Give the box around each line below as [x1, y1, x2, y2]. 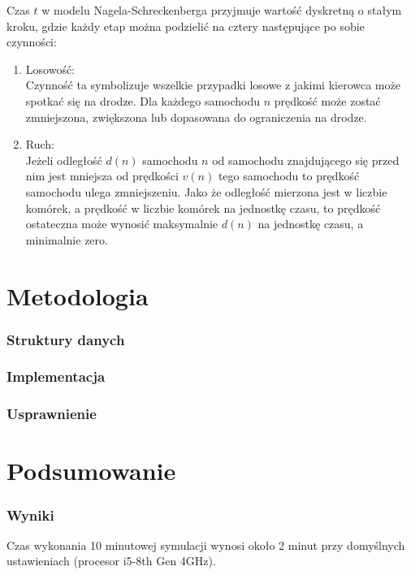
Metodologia [6, 279, 149, 312]
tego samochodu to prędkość [218, 167, 360, 184]
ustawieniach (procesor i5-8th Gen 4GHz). [6, 552, 216, 569]
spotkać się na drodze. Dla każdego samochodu [25, 92, 261, 109]
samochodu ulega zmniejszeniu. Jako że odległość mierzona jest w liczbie [25, 183, 387, 200]
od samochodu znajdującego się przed [212, 151, 400, 168]
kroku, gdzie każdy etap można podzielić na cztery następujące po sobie [6, 17, 365, 34]
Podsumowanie [6, 454, 176, 487]
